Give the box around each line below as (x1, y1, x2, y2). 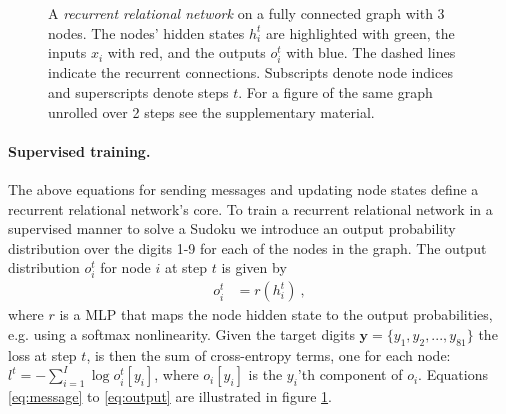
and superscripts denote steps (48, 81, 229, 102)
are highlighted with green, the (266, 22, 455, 43)
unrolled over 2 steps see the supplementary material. (48, 101, 375, 122)
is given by (221, 257, 287, 278)
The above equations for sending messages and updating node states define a (8, 178, 479, 199)
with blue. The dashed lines (286, 42, 456, 63)
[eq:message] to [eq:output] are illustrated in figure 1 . (8, 386, 332, 407)
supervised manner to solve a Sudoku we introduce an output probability (8, 218, 456, 239)
